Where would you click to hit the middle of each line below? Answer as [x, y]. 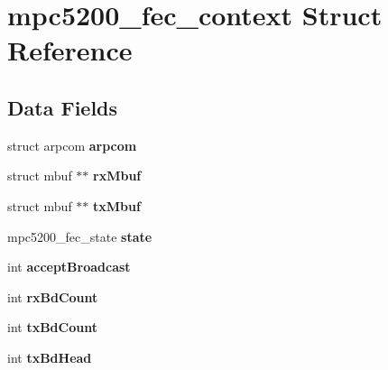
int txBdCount [52, 327]
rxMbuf [117, 176]
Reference [70, 50]
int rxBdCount [53, 296]
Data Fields [63, 107]
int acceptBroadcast [69, 267]
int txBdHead [50, 357]
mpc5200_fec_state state [80, 236]
